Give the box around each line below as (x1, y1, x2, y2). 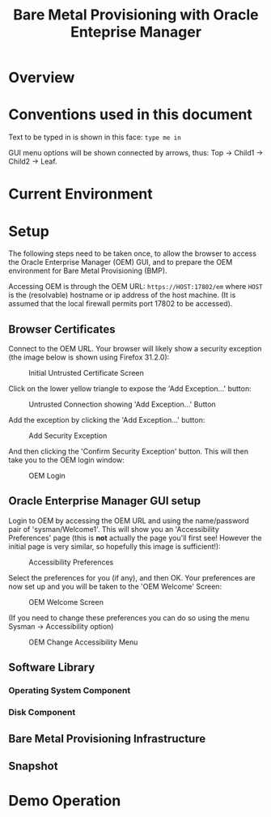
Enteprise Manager (70, 23, 202, 41)
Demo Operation (8, 792, 121, 811)
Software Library (8, 661, 95, 674)
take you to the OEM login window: (8, 455, 125, 465)
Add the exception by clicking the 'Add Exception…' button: (8, 415, 205, 425)
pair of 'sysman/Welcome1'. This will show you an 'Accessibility (8, 524, 220, 534)
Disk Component (8, 707, 76, 718)
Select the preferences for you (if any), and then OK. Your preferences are (8, 572, 256, 582)
